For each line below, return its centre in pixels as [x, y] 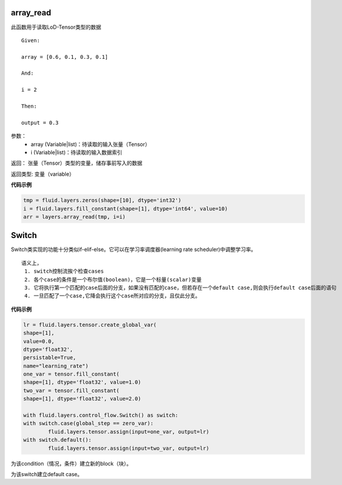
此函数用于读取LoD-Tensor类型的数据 [56, 27]
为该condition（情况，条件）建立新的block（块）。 [71, 463]
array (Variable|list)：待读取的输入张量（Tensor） [90, 144]
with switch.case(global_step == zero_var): [88, 424]
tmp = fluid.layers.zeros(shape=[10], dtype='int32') [102, 200]
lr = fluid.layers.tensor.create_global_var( [90, 325]
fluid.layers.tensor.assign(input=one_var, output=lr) [129, 432]
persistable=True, [50, 358]
